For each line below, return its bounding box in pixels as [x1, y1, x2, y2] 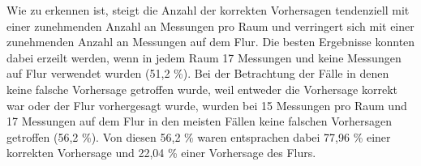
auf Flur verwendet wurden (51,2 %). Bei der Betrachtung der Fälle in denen [6, 65, 389, 82]
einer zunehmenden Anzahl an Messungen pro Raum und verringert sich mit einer [6, 17, 415, 34]
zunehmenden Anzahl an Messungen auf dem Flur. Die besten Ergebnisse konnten [6, 33, 415, 50]
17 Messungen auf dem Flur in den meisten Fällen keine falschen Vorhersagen [6, 113, 393, 130]
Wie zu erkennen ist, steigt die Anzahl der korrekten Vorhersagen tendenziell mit [6, 2, 410, 18]
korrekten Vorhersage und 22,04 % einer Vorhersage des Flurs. [6, 144, 316, 161]
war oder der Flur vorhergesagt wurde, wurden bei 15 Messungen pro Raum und [6, 96, 407, 113]
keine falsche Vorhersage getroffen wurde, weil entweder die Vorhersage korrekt [6, 80, 397, 97]
